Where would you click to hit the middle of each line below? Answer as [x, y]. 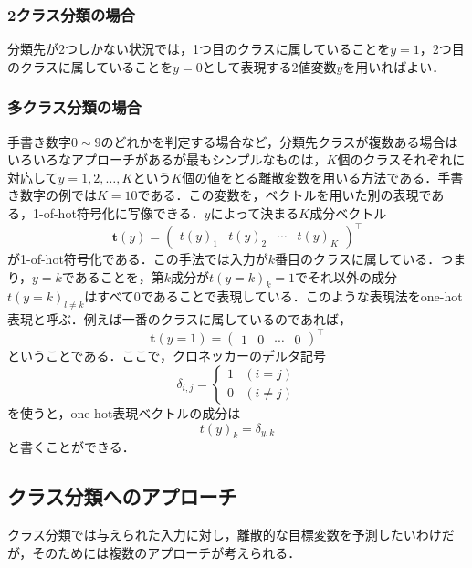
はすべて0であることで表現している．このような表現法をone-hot [273, 296]
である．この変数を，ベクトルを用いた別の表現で [284, 195]
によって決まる [255, 213]
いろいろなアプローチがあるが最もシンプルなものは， [167, 159]
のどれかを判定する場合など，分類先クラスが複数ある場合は [279, 141]
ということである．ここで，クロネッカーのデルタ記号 [167, 356]
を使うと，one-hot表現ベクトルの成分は [124, 412]
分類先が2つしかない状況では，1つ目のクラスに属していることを [199, 49]
